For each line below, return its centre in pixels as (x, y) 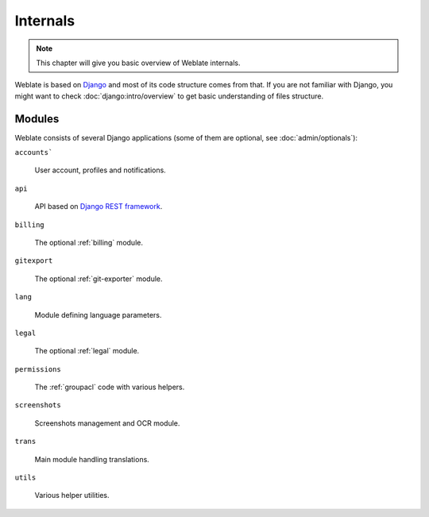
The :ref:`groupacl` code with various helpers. (110, 387)
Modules (37, 119)
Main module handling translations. (92, 459)
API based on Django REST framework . (99, 206)
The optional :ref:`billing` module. (89, 242)
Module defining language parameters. (98, 314)
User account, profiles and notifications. (100, 170)
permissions (38, 369)
